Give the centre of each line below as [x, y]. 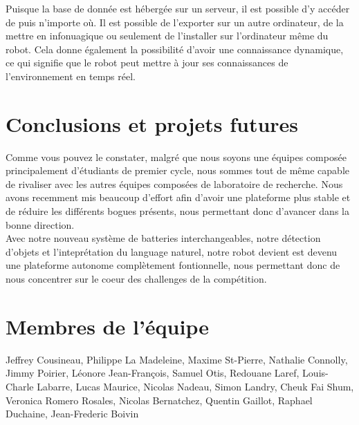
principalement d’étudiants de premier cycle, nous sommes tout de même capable [177, 170]
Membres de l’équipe [107, 326]
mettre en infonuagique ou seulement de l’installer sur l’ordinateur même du [167, 36]
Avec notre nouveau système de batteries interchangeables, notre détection [163, 238]
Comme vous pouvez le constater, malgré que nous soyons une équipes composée [176, 157]
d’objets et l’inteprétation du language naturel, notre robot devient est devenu [172, 251]
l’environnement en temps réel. [71, 76]
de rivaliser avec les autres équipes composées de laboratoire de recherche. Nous [174, 183]
